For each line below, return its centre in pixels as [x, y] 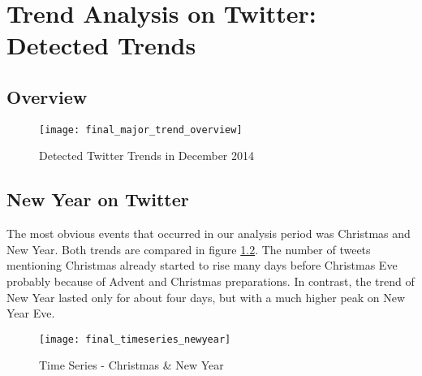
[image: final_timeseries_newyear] [135, 339]
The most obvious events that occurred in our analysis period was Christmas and [209, 233]
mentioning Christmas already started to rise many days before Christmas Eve [202, 265]
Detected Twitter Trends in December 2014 [146, 156]
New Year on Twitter [98, 199]
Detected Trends [101, 45]
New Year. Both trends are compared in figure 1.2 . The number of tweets [189, 249]
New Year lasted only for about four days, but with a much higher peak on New [206, 297]
